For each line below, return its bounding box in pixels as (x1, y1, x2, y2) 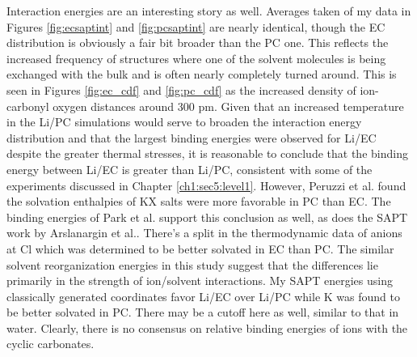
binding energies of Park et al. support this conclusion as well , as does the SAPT (6, 208, 408, 225)
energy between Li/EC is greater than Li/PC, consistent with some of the (6, 160, 373, 177)
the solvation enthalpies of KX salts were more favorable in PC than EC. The (6, 193, 391, 210)
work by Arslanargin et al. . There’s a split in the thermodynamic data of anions (6, 224, 402, 241)
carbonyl (6, 97, 49, 114)
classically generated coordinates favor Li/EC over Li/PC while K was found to (6, 287, 400, 304)
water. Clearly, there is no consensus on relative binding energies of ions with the (6, 319, 408, 336)
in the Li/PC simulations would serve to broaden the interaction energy (6, 113, 362, 130)
